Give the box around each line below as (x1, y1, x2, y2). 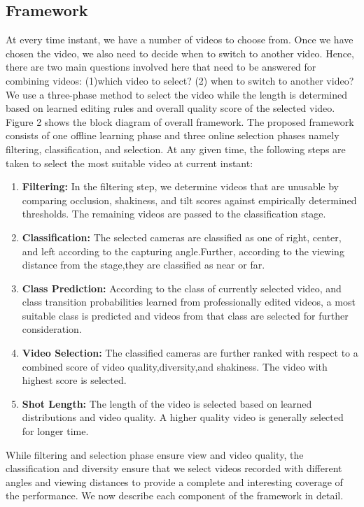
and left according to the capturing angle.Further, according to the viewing (22, 243, 344, 258)
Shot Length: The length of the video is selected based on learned (22, 396, 312, 410)
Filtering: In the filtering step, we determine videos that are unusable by (22, 179, 339, 194)
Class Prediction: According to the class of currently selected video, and (22, 280, 342, 295)
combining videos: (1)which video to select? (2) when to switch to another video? (6, 73, 354, 87)
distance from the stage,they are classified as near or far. (22, 257, 265, 272)
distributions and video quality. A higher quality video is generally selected (22, 410, 344, 424)
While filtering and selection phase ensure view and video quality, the (6, 447, 304, 462)
